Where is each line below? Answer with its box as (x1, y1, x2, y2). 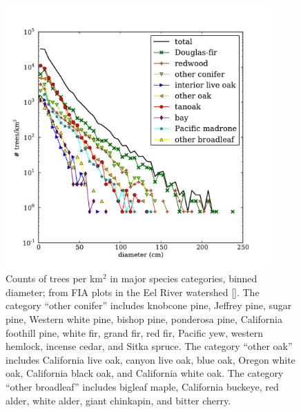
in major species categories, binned (110, 271, 258, 286)
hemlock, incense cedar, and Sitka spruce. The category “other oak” (6, 339, 293, 353)
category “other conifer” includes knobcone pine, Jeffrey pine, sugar (6, 298, 292, 313)
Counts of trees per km (6, 271, 103, 286)
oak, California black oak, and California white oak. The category (6, 366, 284, 380)
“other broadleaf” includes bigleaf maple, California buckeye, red (6, 379, 279, 393)
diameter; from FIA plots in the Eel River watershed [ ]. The (6, 284, 260, 299)
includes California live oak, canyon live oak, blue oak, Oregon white (6, 352, 295, 366)
